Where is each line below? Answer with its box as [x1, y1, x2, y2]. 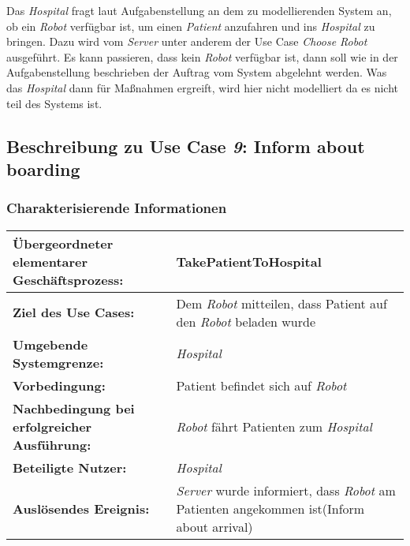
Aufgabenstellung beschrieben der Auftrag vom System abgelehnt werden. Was [6, 64, 387, 80]
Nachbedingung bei [13, 398, 135, 417]
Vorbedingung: [13, 376, 106, 395]
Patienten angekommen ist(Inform [176, 499, 365, 518]
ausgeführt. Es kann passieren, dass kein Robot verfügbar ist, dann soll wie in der [6, 48, 398, 65]
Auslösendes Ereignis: [13, 499, 150, 518]
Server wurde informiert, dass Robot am [176, 481, 396, 499]
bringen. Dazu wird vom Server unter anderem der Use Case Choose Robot [6, 33, 367, 50]
